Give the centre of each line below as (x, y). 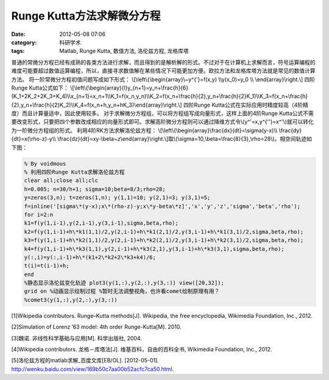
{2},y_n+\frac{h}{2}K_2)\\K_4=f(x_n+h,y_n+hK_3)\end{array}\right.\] (97, 105)
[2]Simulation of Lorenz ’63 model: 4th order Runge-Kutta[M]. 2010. (97, 327)
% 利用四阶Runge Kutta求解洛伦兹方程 (74, 172)
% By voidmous (45, 164)
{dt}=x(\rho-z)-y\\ (34, 139)
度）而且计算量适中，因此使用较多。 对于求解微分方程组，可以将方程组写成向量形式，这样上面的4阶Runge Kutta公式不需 (162, 113)
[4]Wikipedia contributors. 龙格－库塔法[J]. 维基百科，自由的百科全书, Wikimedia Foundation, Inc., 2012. (142, 350)
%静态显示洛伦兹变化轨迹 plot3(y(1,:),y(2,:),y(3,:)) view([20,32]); (124, 283)
